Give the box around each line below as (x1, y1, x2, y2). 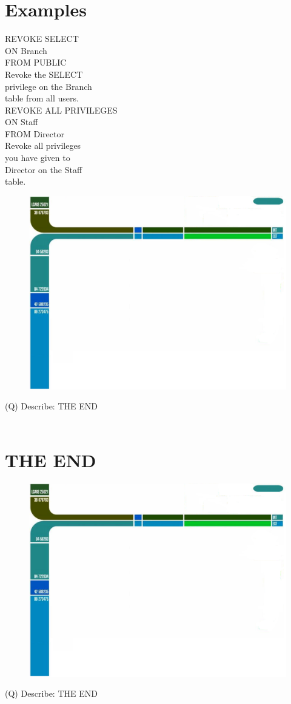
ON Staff (5, 115, 38, 128)
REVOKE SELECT (5, 32, 79, 45)
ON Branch (5, 44, 47, 56)
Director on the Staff (5, 163, 82, 176)
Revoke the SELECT (5, 67, 83, 80)
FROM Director (5, 127, 64, 140)
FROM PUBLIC (5, 56, 67, 69)
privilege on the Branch (5, 80, 92, 92)
